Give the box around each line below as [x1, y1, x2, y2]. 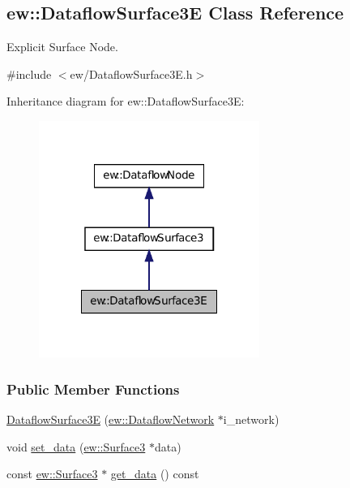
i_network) [223, 410, 280, 427]
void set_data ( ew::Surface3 [6, 438, 146, 455]
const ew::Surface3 [6, 465, 98, 482]
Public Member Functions [6, 378, 180, 399]
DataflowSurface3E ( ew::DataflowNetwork [6, 410, 215, 427]
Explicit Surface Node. [6, 38, 118, 55]
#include [6, 65, 52, 82]
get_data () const [110, 465, 199, 482]
